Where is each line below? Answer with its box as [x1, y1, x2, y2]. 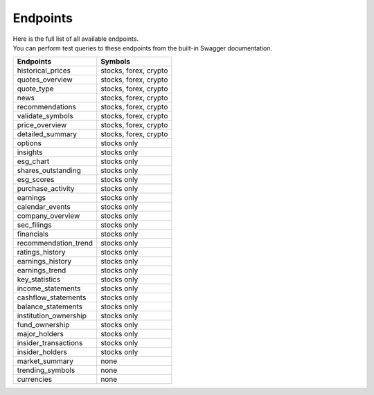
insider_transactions [17, 338, 83, 348]
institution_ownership [17, 311, 87, 321]
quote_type [17, 84, 54, 93]
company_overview [17, 211, 80, 221]
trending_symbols [17, 365, 75, 375]
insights [17, 147, 43, 157]
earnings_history [17, 257, 72, 266]
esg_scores [17, 175, 55, 185]
